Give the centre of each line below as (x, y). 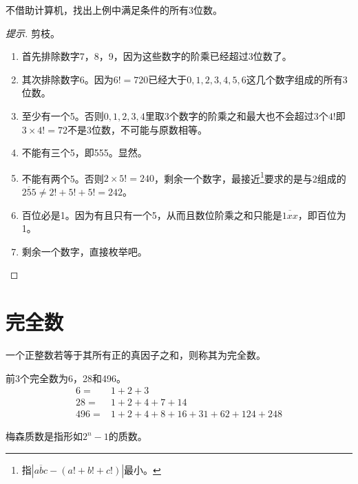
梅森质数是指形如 (44, 436)
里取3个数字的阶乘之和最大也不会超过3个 (236, 115)
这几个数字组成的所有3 (297, 79)
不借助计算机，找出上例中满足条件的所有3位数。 (114, 10)
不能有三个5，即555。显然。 (84, 152)
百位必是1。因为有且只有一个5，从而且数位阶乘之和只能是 (152, 214)
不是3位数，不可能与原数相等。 (137, 129)
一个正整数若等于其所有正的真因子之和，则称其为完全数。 (136, 355)
